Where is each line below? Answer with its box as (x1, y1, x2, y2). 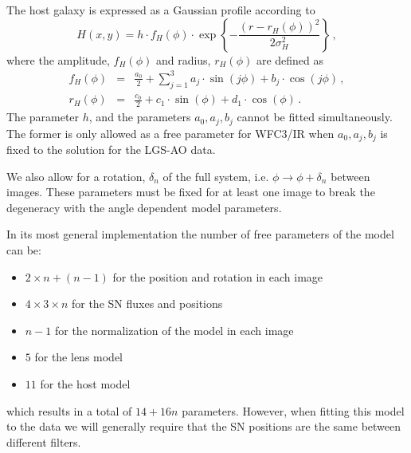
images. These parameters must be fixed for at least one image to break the (6, 183, 375, 200)
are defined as (256, 51, 324, 68)
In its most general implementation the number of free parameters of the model (6, 226, 394, 242)
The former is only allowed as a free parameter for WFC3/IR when (6, 124, 335, 141)
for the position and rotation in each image (112, 268, 323, 285)
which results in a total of (6, 402, 132, 419)
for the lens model (34, 349, 123, 365)
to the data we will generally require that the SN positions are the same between (6, 418, 401, 435)
